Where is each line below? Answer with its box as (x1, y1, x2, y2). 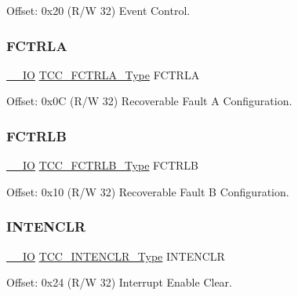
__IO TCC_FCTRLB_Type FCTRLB (6, 157, 198, 174)
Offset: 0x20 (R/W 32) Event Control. (6, 2, 191, 18)
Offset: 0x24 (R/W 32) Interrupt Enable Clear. (6, 274, 232, 291)
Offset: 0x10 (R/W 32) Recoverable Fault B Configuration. (6, 183, 289, 199)
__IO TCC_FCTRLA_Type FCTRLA (6, 66, 200, 82)
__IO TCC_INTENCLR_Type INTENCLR (6, 247, 225, 264)
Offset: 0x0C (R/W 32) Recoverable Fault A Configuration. (6, 93, 293, 109)
